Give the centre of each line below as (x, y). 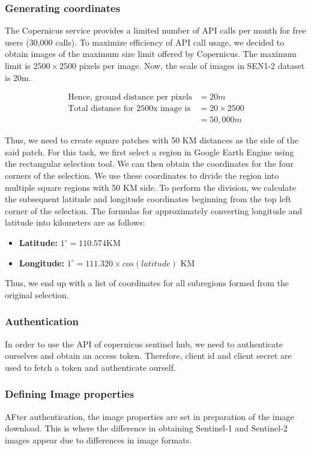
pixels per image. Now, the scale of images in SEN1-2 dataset (192, 65)
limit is (18, 65)
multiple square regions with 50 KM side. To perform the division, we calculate (151, 187)
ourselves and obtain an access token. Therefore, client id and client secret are (148, 355)
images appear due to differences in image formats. (98, 439)
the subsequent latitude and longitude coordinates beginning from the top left (148, 199)
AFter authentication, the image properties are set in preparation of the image (149, 416)
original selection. (37, 294)
